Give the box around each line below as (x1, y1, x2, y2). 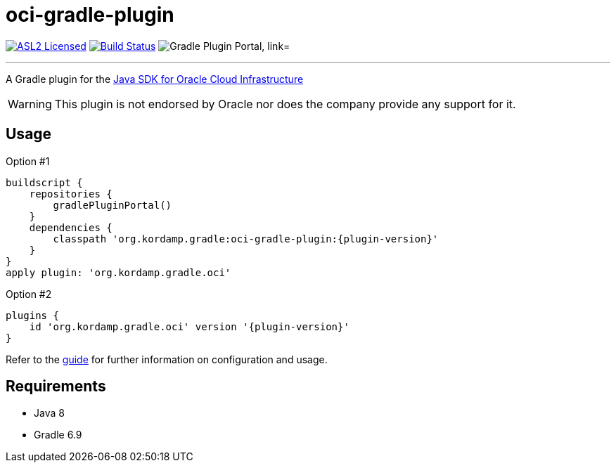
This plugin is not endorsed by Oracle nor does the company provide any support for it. (54, 96, 516, 111)
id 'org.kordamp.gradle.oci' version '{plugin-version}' (29, 320, 349, 332)
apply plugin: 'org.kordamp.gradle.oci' (6, 266, 231, 278)
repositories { (29, 188, 113, 200)
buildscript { (6, 176, 83, 188)
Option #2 (6, 287, 52, 300)
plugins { (6, 309, 59, 321)
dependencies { (29, 221, 113, 233)
